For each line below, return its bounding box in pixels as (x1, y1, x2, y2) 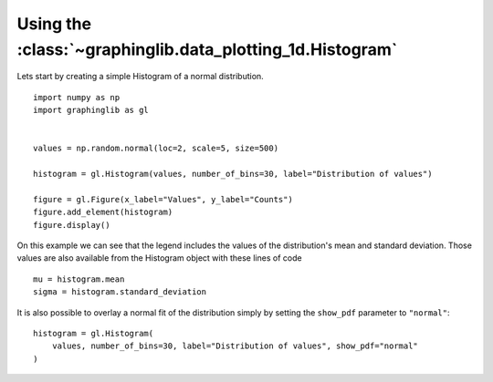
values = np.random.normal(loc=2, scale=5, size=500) (33, 143, 278, 154)
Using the (16, 14, 91, 34)
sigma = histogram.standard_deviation (33, 287, 207, 297)
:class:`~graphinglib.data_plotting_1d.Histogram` (16, 39, 398, 59)
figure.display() (33, 220, 110, 230)
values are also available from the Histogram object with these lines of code (16, 253, 302, 263)
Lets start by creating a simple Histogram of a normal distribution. (16, 71, 264, 82)
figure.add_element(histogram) (33, 207, 173, 218)
